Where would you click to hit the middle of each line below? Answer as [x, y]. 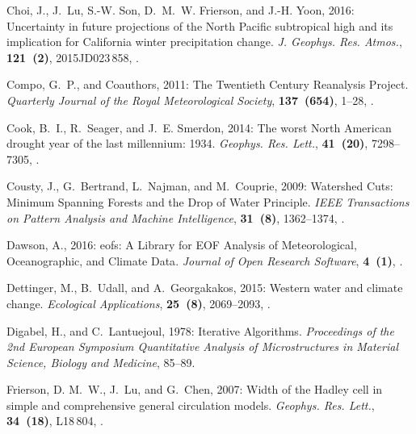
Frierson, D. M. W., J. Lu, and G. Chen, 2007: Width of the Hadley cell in [195, 389]
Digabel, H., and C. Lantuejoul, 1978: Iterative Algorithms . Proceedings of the [200, 330]
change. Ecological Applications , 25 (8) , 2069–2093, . [139, 303]
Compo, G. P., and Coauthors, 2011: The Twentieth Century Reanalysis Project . [208, 84]
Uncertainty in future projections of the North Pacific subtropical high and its [200, 25]
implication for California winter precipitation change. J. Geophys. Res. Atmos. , [204, 42]
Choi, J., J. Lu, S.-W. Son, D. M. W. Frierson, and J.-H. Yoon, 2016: [181, 10]
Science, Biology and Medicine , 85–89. [101, 362]
